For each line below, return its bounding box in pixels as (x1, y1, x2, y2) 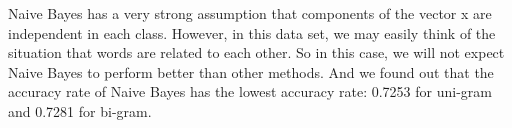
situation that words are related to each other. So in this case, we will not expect (8, 42, 505, 63)
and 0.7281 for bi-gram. (8, 100, 152, 121)
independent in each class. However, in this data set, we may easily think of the (8, 22, 496, 43)
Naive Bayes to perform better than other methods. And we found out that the (8, 61, 494, 82)
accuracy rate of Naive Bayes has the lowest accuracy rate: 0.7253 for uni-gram (8, 81, 492, 102)
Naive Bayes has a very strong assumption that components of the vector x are (8, 3, 492, 23)
